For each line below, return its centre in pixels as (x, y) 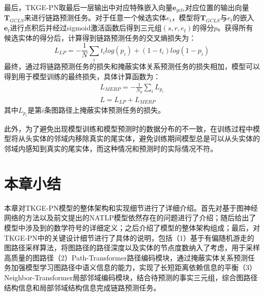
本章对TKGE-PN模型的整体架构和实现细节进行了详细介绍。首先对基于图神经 (131, 207)
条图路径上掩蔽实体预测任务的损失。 (105, 110)
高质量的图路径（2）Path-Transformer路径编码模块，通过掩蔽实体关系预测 (126, 257)
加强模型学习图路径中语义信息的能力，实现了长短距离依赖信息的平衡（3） (134, 267)
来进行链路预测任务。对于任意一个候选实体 (95, 18)
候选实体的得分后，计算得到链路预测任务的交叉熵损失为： (100, 37)
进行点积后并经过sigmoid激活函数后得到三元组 (86, 28)
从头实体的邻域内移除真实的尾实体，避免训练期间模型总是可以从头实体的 (139, 138)
